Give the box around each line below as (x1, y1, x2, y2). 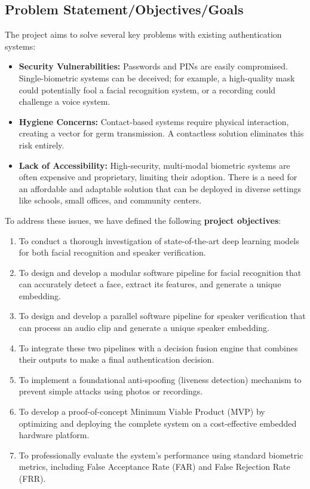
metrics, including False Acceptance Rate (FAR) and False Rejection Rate (19, 460, 290, 473)
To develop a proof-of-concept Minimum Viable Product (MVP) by (19, 405, 265, 418)
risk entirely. (19, 138, 65, 151)
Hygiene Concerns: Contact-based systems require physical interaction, (19, 115, 289, 127)
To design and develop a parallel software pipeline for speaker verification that (19, 309, 306, 322)
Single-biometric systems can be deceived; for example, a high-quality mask (19, 71, 295, 84)
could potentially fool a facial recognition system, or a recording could (19, 83, 276, 96)
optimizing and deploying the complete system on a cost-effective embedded (19, 417, 297, 429)
